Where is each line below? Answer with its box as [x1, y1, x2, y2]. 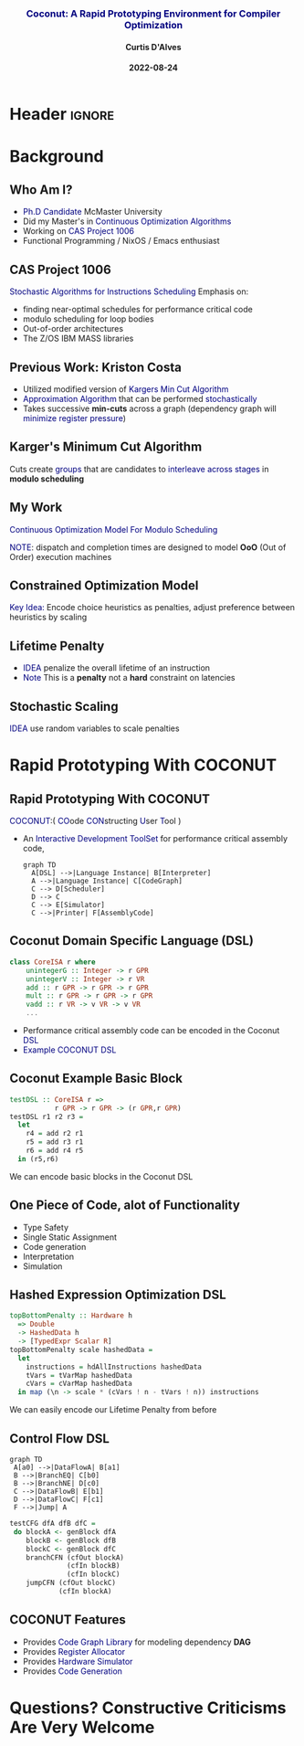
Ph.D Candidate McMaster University [22, 206, 162, 217]
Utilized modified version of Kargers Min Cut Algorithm [22, 384, 229, 395]
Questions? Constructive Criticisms [9, 1698, 287, 1718]
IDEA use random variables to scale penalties [9, 723, 180, 734]
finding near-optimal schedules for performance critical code [22, 304, 253, 315]
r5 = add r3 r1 [26, 1138, 84, 1147]
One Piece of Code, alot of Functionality [9, 1198, 240, 1213]
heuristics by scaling [9, 611, 88, 623]
